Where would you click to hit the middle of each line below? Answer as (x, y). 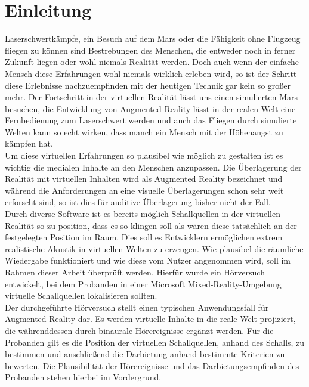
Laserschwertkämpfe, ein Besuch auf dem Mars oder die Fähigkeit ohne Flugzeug (153, 38)
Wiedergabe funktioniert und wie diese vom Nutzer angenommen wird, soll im (148, 260)
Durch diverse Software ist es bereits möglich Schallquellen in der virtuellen (143, 214)
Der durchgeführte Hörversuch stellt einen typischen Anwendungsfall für (137, 307)
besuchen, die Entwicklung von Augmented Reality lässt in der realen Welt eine (150, 108)
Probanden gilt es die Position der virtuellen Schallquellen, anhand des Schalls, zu (155, 342)
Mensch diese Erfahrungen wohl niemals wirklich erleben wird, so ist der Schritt (151, 73)
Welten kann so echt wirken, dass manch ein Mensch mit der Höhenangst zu (144, 131)
